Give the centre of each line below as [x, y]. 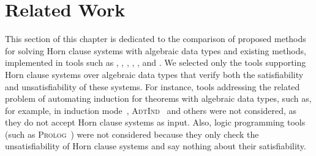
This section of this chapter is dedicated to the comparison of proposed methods [156, 39]
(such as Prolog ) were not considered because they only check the [132, 134]
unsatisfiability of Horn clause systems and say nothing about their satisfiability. [156, 146]
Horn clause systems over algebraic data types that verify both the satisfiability [154, 74]
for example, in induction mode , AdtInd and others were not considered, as [151, 110]
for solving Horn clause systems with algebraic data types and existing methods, [156, 50]
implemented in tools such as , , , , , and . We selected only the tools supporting [156, 62]
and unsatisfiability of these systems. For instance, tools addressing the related [152, 86]
